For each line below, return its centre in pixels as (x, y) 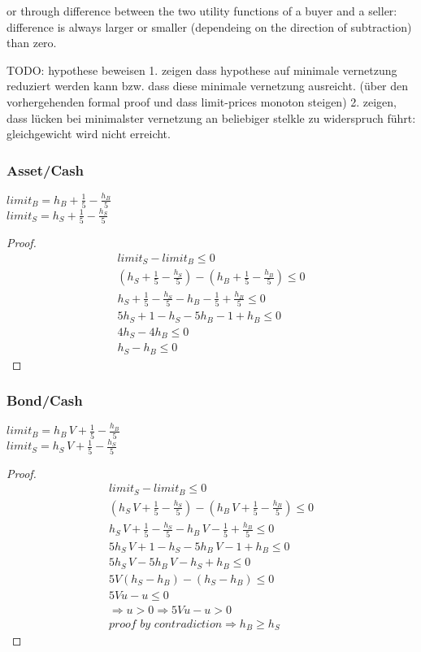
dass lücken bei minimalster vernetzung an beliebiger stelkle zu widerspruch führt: (211, 117)
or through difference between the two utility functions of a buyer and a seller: (202, 11)
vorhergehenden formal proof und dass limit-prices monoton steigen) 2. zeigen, (202, 101)
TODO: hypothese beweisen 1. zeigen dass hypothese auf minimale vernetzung (202, 70)
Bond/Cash (45, 400)
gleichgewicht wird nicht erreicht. (89, 134)
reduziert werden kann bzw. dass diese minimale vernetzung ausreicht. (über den (208, 86)
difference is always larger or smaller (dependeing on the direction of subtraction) (209, 26)
